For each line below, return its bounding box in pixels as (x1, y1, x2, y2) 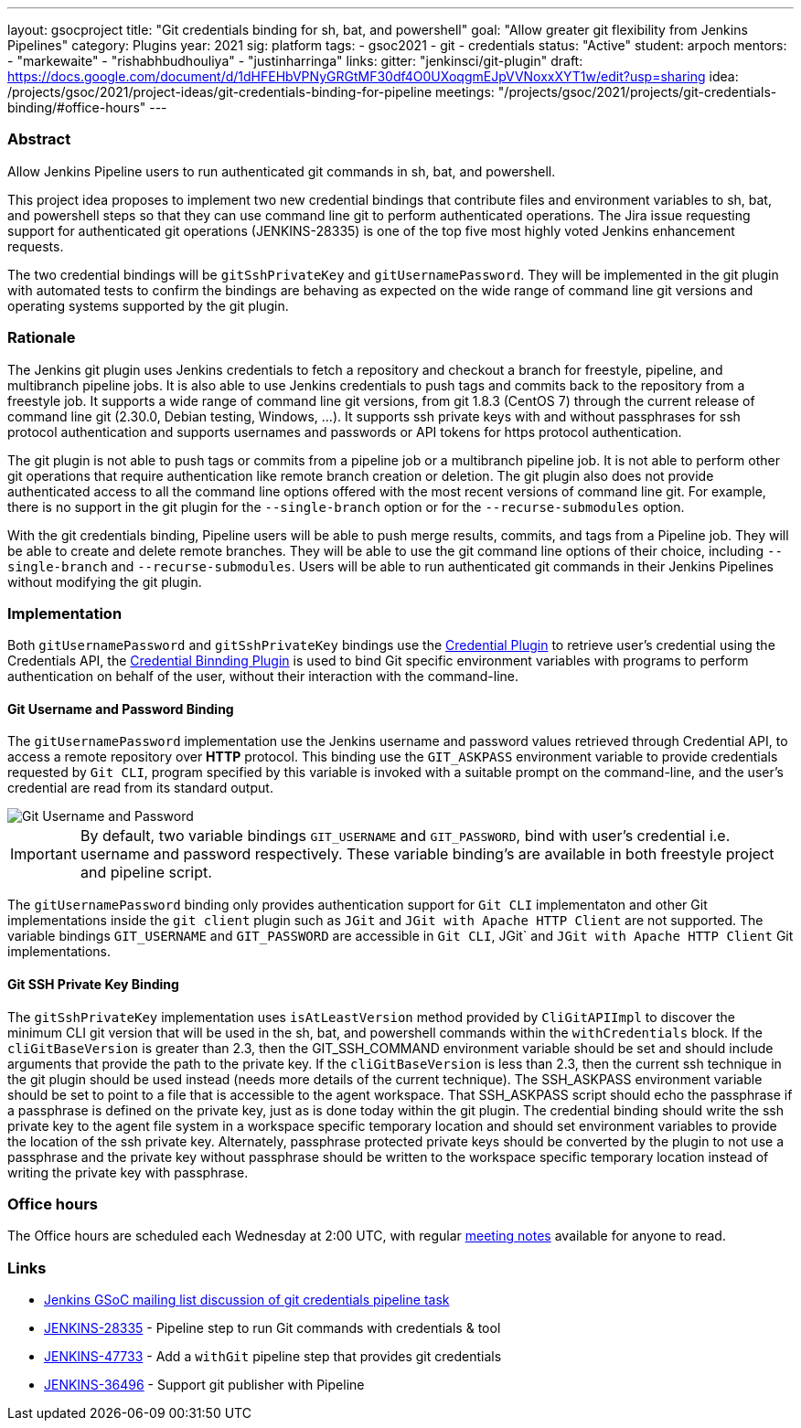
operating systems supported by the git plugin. (7, 297, 289, 314)
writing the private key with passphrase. (7, 1164, 249, 1180)
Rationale (7, 328, 76, 347)
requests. (7, 238, 64, 254)
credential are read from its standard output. (7, 780, 273, 796)
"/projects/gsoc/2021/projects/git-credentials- (497, 84, 777, 100)
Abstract (7, 130, 71, 149)
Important (10, 845, 77, 864)
